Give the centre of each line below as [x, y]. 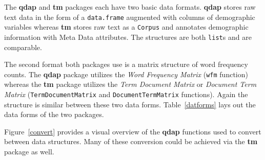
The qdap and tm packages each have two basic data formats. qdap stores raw [130, 7]
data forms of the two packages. [54, 114]
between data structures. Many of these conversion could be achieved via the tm [131, 141]
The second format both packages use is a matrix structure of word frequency [126, 64]
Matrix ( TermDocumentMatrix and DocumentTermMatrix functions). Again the [126, 94]
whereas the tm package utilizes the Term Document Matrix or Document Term [130, 84]
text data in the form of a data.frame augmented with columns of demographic [130, 17]
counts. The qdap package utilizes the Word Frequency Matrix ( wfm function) [126, 74]
